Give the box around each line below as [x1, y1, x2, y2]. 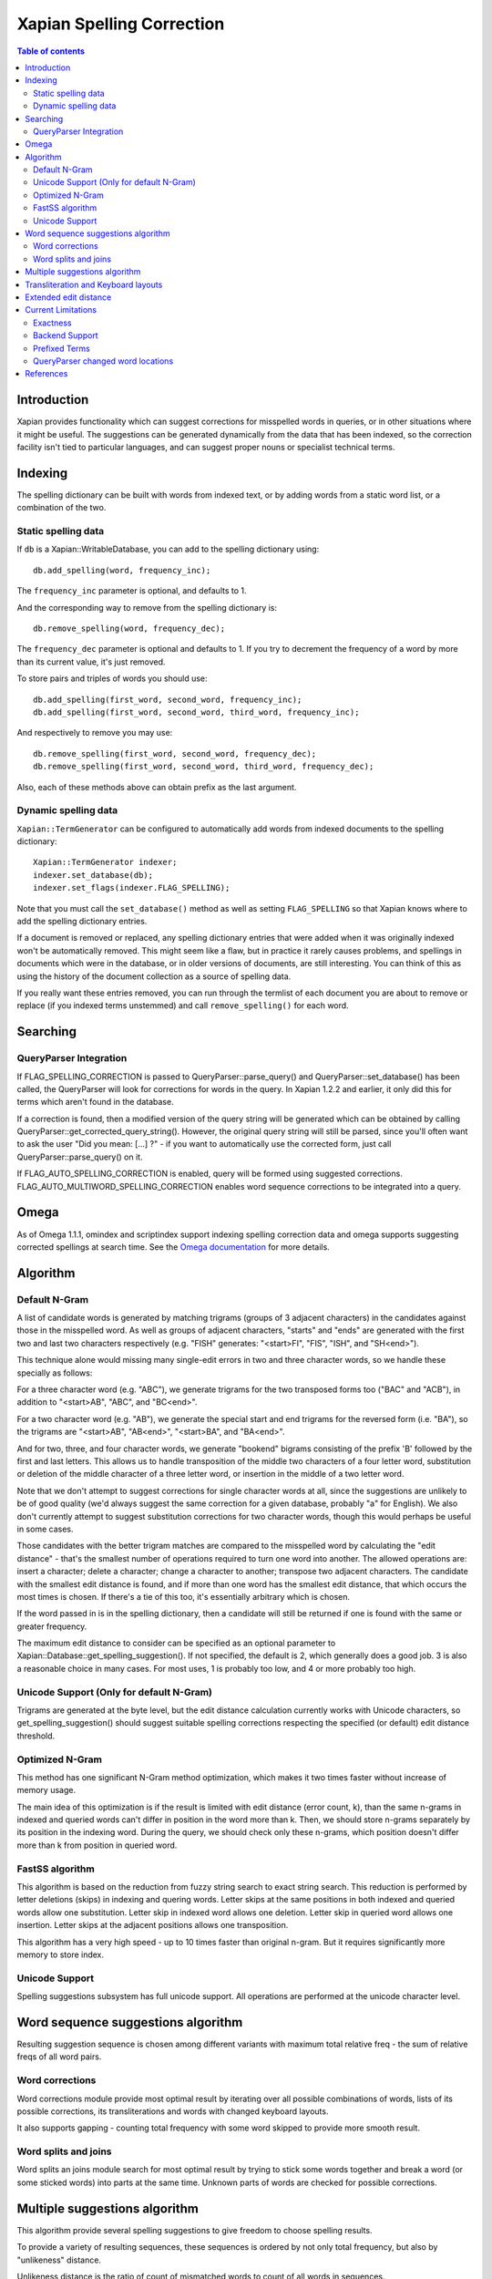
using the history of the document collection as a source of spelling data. [16, 971, 292, 982]
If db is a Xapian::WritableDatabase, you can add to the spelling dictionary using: [16, 543, 320, 555]
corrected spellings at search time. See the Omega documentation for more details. [16, 1241, 330, 1253]
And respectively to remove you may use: [16, 727, 173, 738]
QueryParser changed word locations [33, 356, 174, 366]
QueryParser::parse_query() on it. [16, 1151, 143, 1162]
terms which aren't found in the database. [16, 1097, 174, 1108]
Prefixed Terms [33, 343, 90, 354]
